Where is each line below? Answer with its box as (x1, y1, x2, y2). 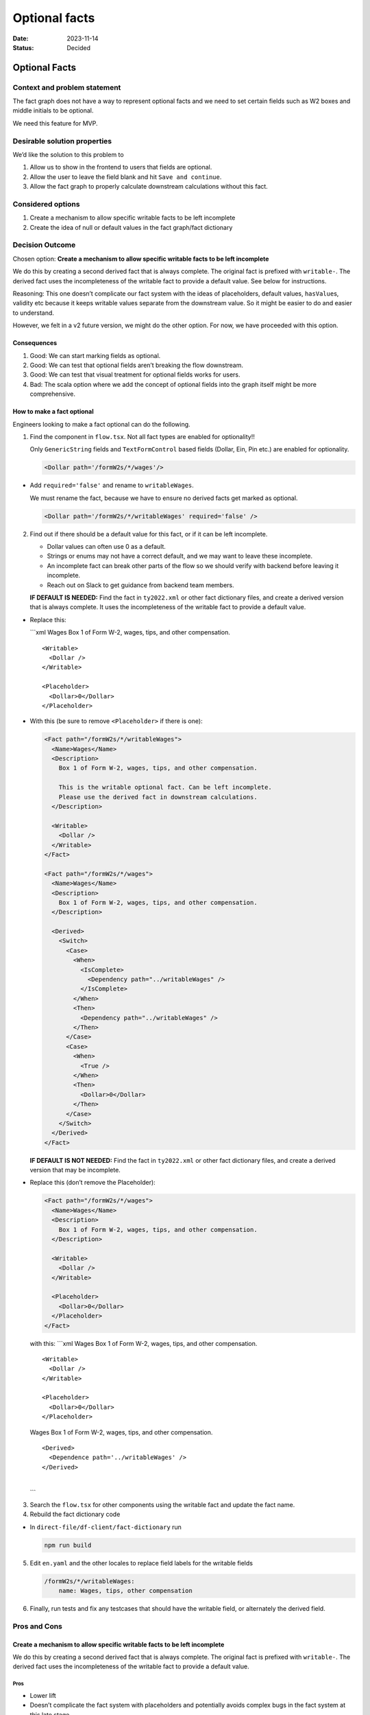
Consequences (12, 339, 58, 347)
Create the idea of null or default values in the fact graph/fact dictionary (29, 223, 233, 231)
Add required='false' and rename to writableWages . (29, 481, 195, 490)
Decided (66, 43, 90, 51)
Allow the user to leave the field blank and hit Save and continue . (29, 172, 222, 181)
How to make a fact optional (12, 407, 94, 416)
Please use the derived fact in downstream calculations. (58, 793, 258, 801)
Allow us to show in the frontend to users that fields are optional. (29, 163, 212, 171)
